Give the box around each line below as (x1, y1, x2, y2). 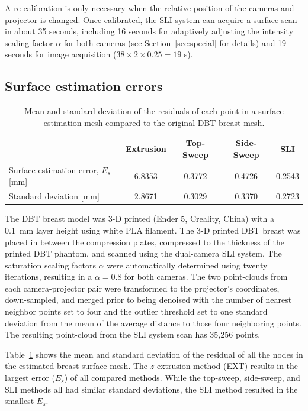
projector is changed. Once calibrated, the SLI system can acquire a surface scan (5, 13, 297, 25)
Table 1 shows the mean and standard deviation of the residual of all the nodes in (5, 348, 303, 360)
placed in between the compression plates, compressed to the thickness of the (5, 235, 284, 248)
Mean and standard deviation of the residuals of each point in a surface (24, 105, 284, 117)
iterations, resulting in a (5, 270, 92, 283)
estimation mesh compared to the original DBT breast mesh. (43, 116, 265, 128)
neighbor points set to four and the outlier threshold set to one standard (5, 305, 268, 318)
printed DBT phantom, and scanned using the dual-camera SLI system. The (5, 247, 282, 260)
